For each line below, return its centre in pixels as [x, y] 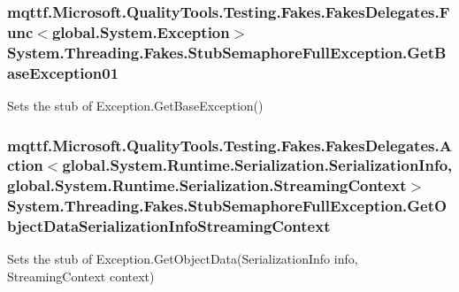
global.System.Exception [141, 31]
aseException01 [63, 72]
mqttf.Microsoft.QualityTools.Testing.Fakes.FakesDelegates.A [229, 145]
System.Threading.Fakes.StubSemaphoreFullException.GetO [227, 206]
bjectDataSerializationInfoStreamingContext [169, 226]
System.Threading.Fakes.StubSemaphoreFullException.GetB [227, 52]
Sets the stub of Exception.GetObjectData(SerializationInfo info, [183, 259]
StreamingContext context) [81, 277]
